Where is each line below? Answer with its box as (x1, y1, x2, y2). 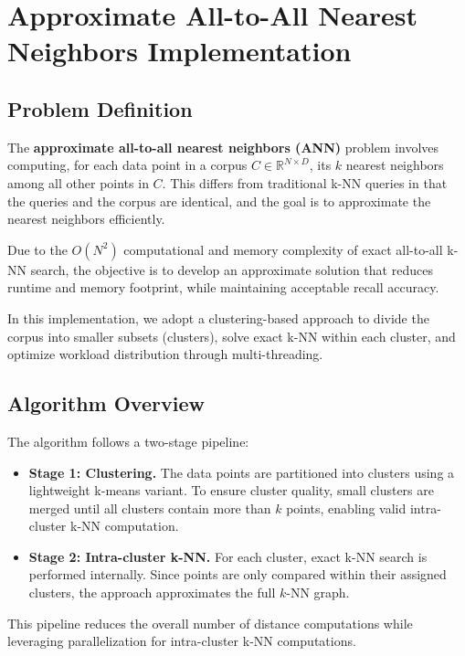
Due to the (7, 239, 68, 259)
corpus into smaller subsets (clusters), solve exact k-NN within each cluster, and (7, 326, 456, 345)
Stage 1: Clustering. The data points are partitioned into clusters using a (28, 462, 455, 481)
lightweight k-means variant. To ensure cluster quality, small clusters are (28, 481, 434, 500)
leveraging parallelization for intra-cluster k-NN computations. (7, 631, 356, 651)
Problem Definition (7, 94, 193, 122)
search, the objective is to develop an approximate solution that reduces (30, 259, 433, 279)
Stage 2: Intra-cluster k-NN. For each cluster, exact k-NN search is (28, 546, 428, 566)
